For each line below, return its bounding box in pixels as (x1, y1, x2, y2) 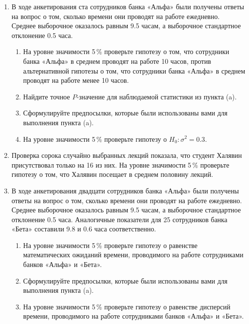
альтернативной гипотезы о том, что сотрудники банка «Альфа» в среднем (23, 65, 246, 76)
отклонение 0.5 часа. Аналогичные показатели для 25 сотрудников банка (11, 214, 228, 224)
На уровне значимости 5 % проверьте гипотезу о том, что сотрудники (23, 46, 230, 57)
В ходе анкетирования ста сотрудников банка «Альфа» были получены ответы (11, 1, 244, 11)
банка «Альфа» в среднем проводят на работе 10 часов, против (23, 56, 211, 66)
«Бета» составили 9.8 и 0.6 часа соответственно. (11, 224, 156, 234)
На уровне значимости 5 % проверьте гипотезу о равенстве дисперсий (23, 301, 230, 311)
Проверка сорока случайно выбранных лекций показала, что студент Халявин (11, 150, 242, 160)
